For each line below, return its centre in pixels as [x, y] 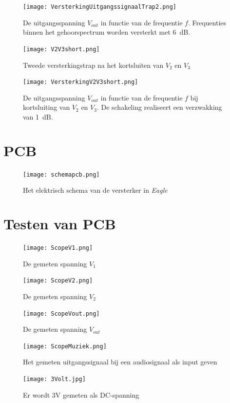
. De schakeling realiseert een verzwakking [159, 107]
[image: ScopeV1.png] [58, 248]
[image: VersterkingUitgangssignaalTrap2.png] [100, 7]
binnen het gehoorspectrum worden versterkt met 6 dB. [107, 32]
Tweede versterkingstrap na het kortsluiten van [93, 65]
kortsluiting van [47, 107]
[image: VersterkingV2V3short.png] [81, 82]
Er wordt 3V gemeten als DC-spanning [81, 394]
